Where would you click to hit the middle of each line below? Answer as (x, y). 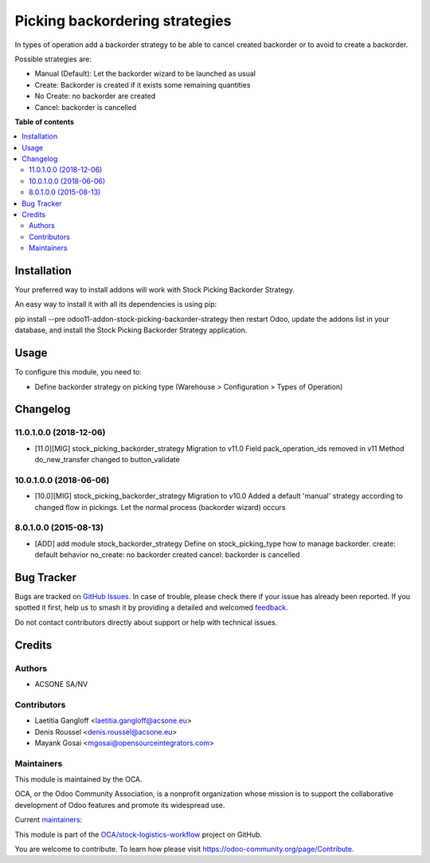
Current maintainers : (49, 820)
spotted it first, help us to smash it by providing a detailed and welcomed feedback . (151, 608)
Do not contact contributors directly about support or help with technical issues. (146, 622)
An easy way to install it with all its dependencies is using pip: (116, 304)
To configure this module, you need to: (78, 372)
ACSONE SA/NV (61, 685)
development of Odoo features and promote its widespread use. (120, 805)
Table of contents (45, 122)
